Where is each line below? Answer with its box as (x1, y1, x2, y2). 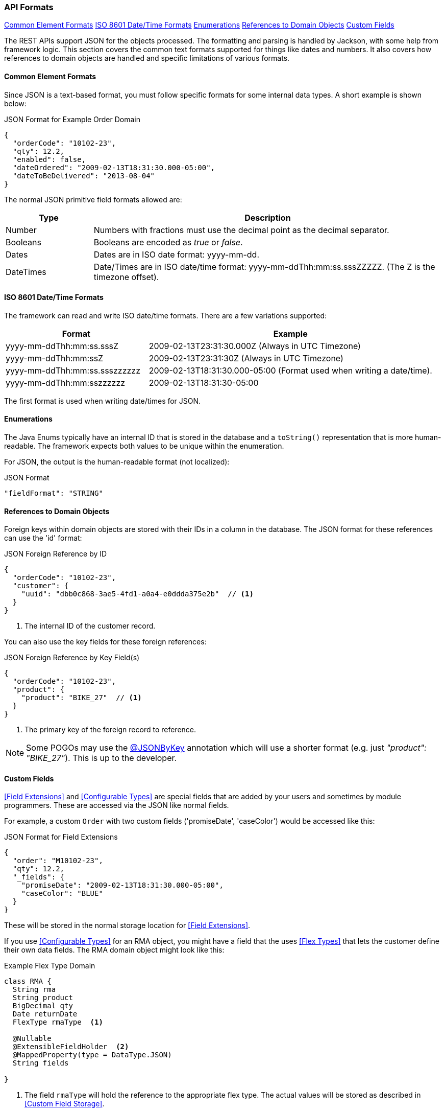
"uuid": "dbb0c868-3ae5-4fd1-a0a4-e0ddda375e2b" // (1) (21, 590, 254, 598)
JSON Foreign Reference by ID (4, 549, 107, 559)
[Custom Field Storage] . (24, 1099, 105, 1108)
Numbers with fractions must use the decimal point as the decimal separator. (93, 224, 389, 235)
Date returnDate (12, 1010, 78, 1018)
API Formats (4, 2, 54, 12)
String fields (12, 1059, 69, 1068)
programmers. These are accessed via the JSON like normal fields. (4, 801, 229, 810)
